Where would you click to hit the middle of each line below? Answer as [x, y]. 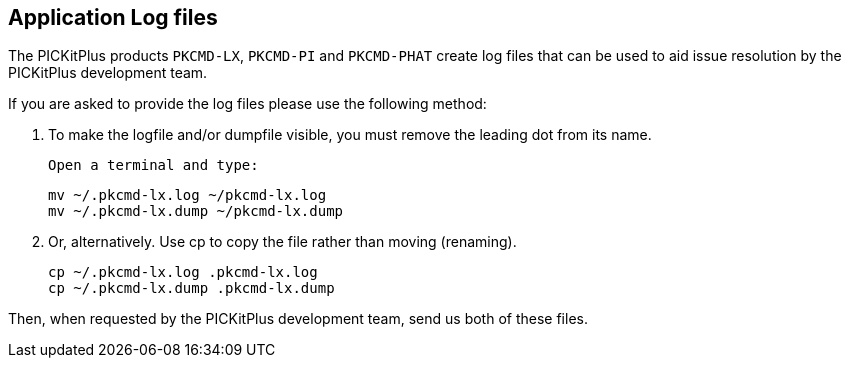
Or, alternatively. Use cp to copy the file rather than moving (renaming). [282, 242]
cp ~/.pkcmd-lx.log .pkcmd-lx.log [183, 272]
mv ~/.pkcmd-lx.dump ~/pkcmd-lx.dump [196, 211]
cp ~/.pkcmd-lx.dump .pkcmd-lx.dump [191, 288]
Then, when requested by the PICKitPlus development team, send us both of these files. [298, 319]
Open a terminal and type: [153, 165]
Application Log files [113, 17]
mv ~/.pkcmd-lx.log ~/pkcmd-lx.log [187, 195]
